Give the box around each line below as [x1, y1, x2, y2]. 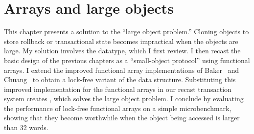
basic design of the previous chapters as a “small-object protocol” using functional [4, 55, 250, 65]
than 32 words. [4, 122, 48, 133]
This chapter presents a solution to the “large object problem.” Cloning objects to [4, 26, 249, 37]
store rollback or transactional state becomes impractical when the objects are [4, 36, 238, 46]
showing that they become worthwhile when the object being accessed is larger [4, 112, 240, 123]
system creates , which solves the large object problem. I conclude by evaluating [4, 93, 244, 104]
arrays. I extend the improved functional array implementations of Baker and [4, 65, 239, 75]
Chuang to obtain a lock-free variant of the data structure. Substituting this [4, 74, 236, 85]
